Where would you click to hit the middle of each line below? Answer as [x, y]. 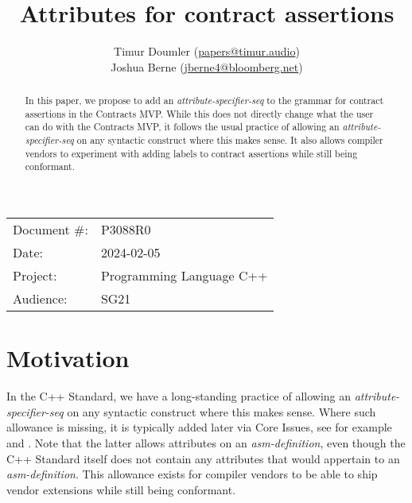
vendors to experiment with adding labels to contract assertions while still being [191, 153]
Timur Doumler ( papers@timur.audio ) [207, 51]
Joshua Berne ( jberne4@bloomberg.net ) [207, 66]
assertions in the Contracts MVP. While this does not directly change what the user [199, 113]
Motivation [68, 358]
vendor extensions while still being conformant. [121, 489]
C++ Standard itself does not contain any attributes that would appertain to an [203, 458]
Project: [35, 276]
